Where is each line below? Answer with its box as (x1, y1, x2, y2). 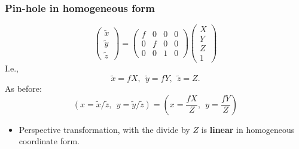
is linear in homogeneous (201, 123, 295, 135)
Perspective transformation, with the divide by (19, 123, 190, 135)
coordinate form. (19, 135, 80, 147)
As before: (5, 82, 42, 95)
